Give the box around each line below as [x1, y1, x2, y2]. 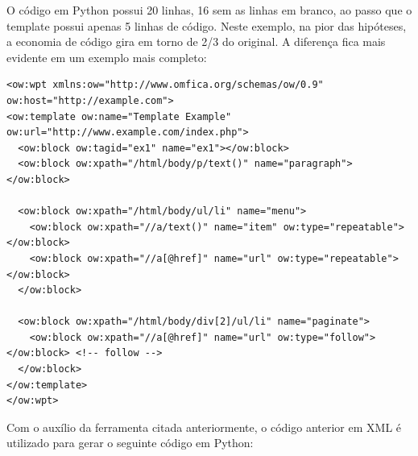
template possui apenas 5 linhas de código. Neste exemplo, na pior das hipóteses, [6, 17, 407, 34]
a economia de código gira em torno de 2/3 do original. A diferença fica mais [6, 33, 386, 50]
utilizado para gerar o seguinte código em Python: [6, 434, 254, 451]
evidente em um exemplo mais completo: [6, 48, 207, 65]
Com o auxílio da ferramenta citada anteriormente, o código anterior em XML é [6, 418, 402, 435]
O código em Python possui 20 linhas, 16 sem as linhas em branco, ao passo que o [6, 2, 412, 18]
